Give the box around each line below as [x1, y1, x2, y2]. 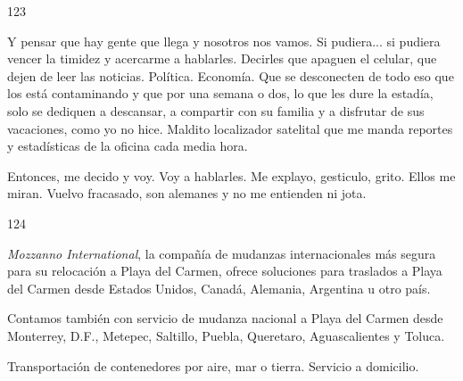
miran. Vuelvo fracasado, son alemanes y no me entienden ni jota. [7, 184, 367, 203]
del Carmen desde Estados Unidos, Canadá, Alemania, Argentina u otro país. [7, 278, 431, 297]
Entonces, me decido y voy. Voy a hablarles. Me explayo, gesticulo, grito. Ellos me [7, 166, 456, 185]
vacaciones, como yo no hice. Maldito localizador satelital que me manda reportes [7, 119, 453, 137]
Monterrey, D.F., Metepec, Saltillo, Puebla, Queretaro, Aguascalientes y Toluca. [7, 326, 445, 344]
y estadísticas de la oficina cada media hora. [7, 137, 248, 155]
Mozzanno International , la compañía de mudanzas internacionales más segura [7, 244, 436, 262]
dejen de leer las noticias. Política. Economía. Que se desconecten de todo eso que [7, 66, 454, 85]
